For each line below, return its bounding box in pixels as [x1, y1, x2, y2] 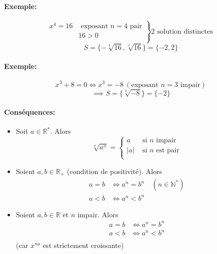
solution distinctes [157, 28, 213, 35]
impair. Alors [77, 209, 118, 219]
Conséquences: [4, 107, 55, 117]
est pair [156, 147, 179, 154]
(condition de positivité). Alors [66, 165, 162, 176]
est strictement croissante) [43, 240, 124, 250]
